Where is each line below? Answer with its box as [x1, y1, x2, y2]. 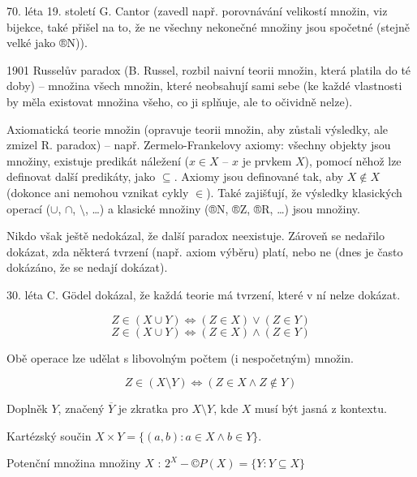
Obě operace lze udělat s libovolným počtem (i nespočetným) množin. [6, 349, 354, 366]
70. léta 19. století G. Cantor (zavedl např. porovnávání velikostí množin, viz [6, 2, 388, 19]
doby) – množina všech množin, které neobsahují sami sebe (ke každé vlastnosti [6, 77, 402, 94]
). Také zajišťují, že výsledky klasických [206, 183, 402, 200]
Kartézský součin [6, 427, 92, 444]
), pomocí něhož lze [304, 152, 402, 169]
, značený [58, 400, 105, 417]
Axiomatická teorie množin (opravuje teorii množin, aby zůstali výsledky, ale [6, 120, 389, 137]
